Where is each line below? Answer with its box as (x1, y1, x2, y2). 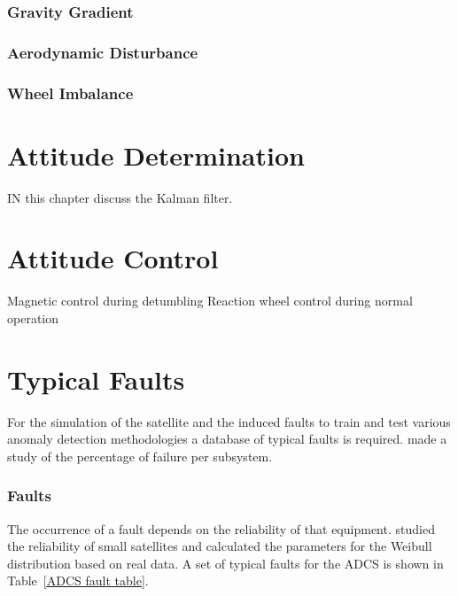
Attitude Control (7, 240, 219, 276)
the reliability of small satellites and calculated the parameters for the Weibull (7, 537, 432, 555)
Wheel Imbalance (7, 81, 134, 104)
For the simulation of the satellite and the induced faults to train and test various (7, 412, 451, 430)
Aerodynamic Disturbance (7, 41, 198, 63)
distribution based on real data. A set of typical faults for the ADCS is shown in (7, 553, 444, 572)
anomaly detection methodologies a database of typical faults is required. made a (7, 430, 447, 448)
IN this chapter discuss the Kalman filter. (7, 188, 233, 206)
